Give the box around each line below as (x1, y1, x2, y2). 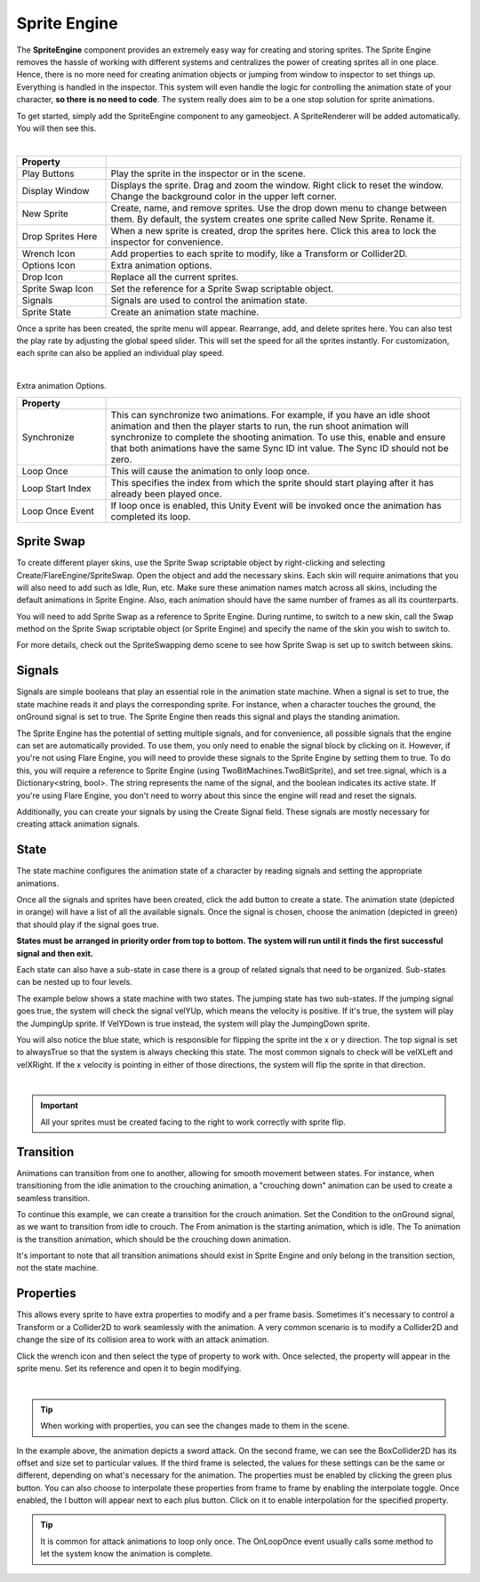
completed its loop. (110, 510, 191, 522)
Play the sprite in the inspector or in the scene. (110, 167, 306, 180)
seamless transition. (16, 1192, 91, 1203)
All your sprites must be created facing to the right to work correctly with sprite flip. (40, 1117, 346, 1127)
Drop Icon (21, 270, 64, 283)
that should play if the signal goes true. (16, 919, 159, 930)
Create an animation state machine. (110, 305, 260, 318)
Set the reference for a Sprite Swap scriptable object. (110, 282, 334, 295)
